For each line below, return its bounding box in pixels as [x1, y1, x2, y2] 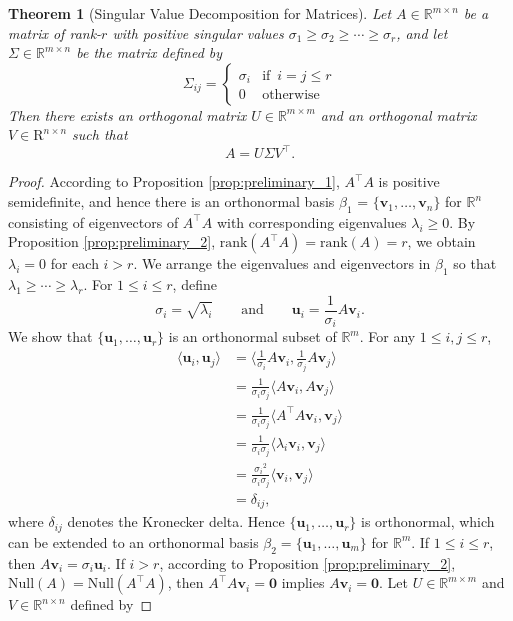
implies [281, 572, 325, 593]
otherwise [262, 88, 320, 103]
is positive [378, 171, 440, 192]
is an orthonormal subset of [168, 326, 337, 347]
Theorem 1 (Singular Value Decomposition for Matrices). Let [8, 3, 392, 23]
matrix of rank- [8, 22, 102, 43]
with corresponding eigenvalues [216, 211, 407, 232]
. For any [359, 326, 416, 347]
